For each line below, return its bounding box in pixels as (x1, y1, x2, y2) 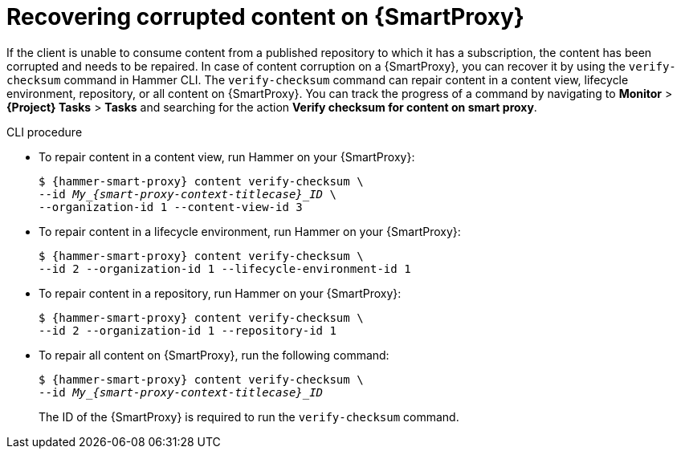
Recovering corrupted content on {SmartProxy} (6, 3, 524, 30)
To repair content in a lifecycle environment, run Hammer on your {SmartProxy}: (39, 224, 461, 238)
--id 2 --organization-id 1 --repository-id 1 (39, 323, 336, 337)
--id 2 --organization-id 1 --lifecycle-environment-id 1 (39, 262, 411, 275)
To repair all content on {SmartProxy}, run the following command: (39, 347, 389, 362)
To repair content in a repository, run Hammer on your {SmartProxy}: (39, 286, 402, 300)
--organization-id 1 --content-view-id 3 (39, 200, 303, 213)
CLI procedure (6, 124, 83, 139)
